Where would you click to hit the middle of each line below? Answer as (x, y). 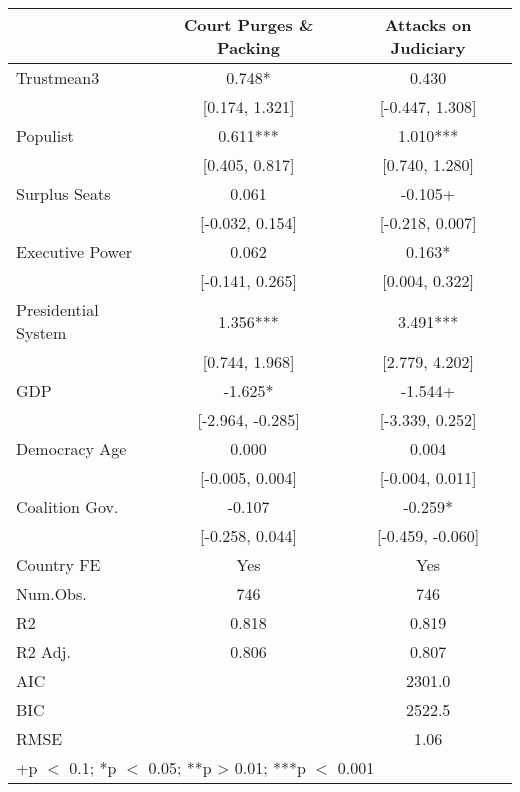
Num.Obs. (51, 593)
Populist (45, 135)
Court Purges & (248, 24)
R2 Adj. (43, 651)
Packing (249, 47)
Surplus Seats (63, 193)
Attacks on (428, 24)
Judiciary (428, 47)
